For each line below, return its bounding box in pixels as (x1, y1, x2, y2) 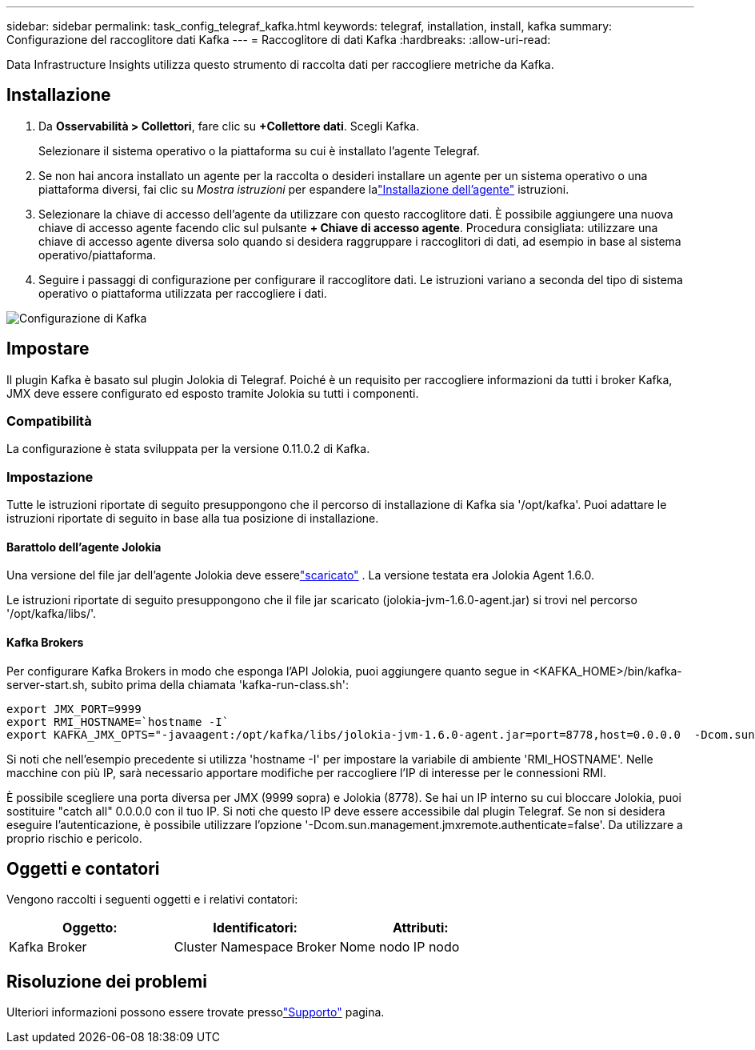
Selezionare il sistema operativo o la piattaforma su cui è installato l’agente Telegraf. (38, 143, 480, 158)
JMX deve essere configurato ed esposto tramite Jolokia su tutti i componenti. (6, 386, 419, 400)
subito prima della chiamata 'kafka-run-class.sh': (90, 677, 349, 691)
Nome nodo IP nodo (339, 939, 460, 956)
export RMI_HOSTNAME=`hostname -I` (6, 715, 230, 728)
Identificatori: (213, 920, 298, 936)
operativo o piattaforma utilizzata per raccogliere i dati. (38, 286, 327, 300)
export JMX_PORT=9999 (6, 702, 142, 715)
